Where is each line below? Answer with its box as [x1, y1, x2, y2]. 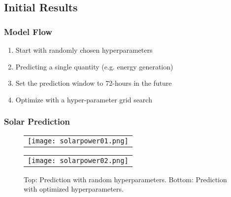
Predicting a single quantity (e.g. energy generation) [15, 61, 173, 71]
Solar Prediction [4, 115, 70, 128]
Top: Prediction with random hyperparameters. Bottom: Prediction [24, 174, 227, 184]
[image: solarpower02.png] [28, 156, 129, 164]
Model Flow [4, 25, 52, 37]
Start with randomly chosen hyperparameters [15, 45, 153, 55]
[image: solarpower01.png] [28, 136, 129, 145]
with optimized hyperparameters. [24, 184, 124, 194]
